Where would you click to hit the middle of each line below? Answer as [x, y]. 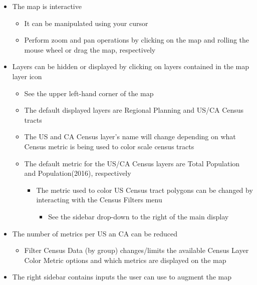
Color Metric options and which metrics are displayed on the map [125, 260]
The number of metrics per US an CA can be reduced [95, 233]
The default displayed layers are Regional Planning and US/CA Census [134, 110]
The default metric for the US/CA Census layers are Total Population [132, 163]
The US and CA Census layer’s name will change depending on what [130, 136]
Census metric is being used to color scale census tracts [109, 146]
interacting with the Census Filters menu [99, 200]
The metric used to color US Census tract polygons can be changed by [145, 190]
